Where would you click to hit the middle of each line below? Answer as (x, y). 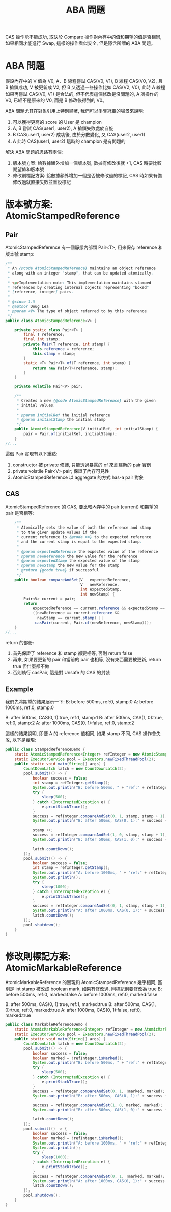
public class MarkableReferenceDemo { (46, 1025)
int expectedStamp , (101, 589)
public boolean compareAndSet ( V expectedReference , (73, 580)
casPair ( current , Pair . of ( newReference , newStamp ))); (93, 623)
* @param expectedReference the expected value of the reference (87, 551)
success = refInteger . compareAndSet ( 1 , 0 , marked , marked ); (97, 1105)
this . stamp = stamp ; (54, 353)
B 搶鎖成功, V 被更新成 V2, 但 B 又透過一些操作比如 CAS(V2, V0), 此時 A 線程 (85, 87)
